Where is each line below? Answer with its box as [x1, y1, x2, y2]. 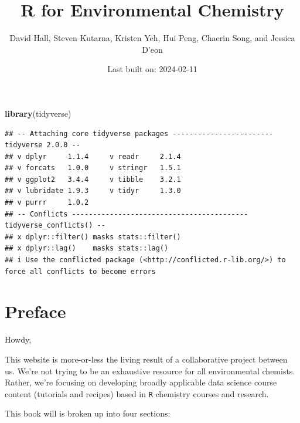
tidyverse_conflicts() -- [5, 221, 105, 230]
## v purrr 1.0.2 [5, 198, 89, 207]
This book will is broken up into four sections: [5, 407, 171, 419]
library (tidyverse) [5, 107, 71, 119]
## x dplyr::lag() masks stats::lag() [5, 244, 169, 253]
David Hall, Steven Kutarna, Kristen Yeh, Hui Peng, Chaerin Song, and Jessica [9, 32, 295, 44]
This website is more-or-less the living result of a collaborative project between [5, 353, 288, 365]
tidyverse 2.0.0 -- [5, 141, 80, 150]
